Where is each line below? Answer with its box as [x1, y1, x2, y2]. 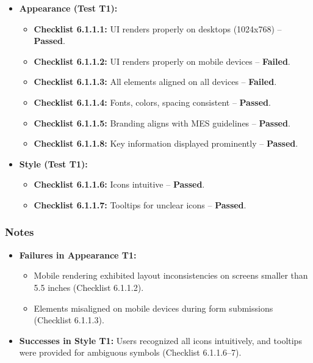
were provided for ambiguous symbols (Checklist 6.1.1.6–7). [19, 346, 242, 359]
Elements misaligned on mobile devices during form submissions [34, 301, 273, 314]
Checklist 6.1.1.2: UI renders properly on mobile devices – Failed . [34, 54, 290, 67]
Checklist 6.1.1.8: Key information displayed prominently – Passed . [34, 137, 298, 150]
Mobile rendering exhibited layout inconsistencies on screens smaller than [34, 269, 308, 282]
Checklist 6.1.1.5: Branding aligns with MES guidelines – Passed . [34, 116, 290, 129]
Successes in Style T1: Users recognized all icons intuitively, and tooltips [19, 334, 302, 346]
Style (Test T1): [19, 157, 88, 170]
